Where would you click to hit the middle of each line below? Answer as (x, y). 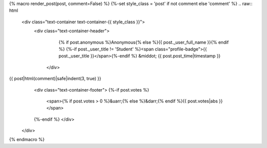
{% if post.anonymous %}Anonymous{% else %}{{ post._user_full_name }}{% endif (144, 42)
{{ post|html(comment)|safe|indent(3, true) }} (55, 79)
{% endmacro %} (27, 140)
